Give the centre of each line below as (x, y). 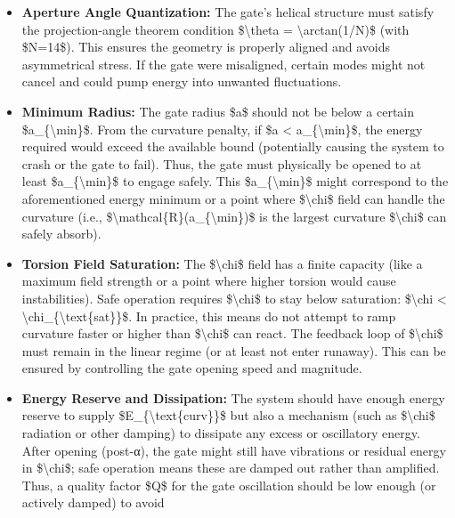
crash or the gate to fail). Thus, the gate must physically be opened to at (222, 163)
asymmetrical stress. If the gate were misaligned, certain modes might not (223, 64)
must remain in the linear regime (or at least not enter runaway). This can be (234, 350)
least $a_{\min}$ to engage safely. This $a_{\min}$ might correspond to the (235, 181)
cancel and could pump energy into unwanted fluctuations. (182, 81)
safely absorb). (61, 234)
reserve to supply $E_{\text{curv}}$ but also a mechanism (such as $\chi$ (228, 415)
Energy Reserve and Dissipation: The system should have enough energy (233, 397)
